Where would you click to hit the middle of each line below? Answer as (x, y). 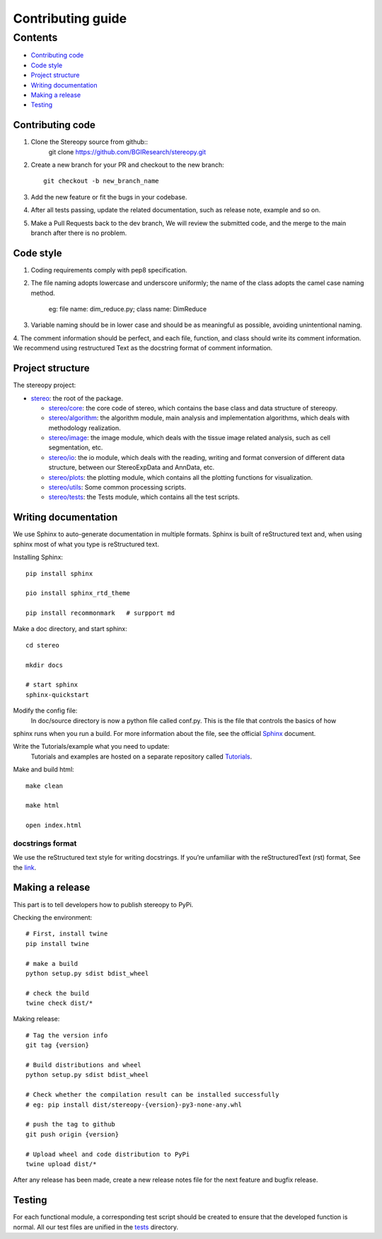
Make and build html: (44, 770)
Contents (35, 38)
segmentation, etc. (76, 448)
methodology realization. (85, 427)
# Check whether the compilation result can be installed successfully (152, 1095)
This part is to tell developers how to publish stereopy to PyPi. (103, 904)
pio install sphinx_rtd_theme (78, 593)
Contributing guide (70, 18)
